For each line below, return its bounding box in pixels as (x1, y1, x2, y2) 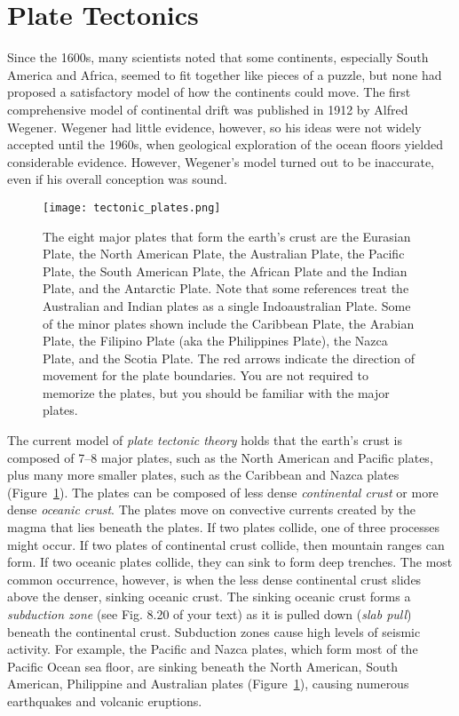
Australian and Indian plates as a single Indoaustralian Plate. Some (43, 296, 411, 314)
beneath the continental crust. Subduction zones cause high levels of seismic (7, 622, 421, 640)
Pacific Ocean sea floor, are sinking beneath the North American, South (7, 656, 398, 675)
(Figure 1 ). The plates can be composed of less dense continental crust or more (7, 482, 439, 501)
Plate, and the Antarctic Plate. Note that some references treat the (43, 279, 409, 298)
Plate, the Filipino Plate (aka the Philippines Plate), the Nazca (43, 331, 388, 350)
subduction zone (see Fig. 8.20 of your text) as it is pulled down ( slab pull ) (7, 605, 412, 623)
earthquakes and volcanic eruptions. (7, 691, 202, 710)
